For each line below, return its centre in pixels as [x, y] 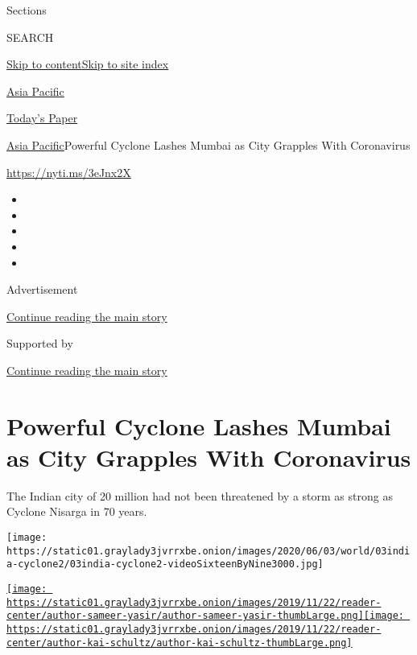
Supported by [40, 343]
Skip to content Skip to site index [88, 64]
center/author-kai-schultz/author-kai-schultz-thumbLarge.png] [180, 643]
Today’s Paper [42, 118]
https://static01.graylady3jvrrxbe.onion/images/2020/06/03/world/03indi [208, 551]
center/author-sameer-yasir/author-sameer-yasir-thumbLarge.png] [185, 616]
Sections [27, 10]
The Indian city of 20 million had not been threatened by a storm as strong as [200, 495]
